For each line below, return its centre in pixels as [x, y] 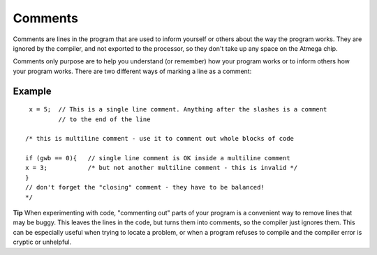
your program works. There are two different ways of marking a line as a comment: [132, 71]
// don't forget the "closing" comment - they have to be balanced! [145, 187]
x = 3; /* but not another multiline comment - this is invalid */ [162, 168]
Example [32, 91]
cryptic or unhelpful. [42, 242]
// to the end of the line [104, 119]
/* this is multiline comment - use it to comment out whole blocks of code [160, 139]
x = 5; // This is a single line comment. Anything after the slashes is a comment [178, 109]
